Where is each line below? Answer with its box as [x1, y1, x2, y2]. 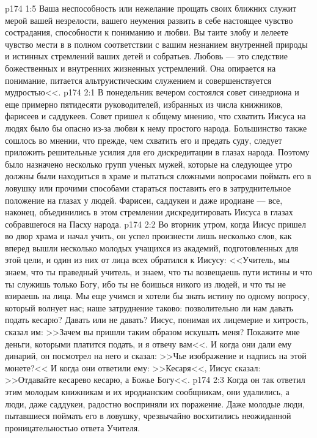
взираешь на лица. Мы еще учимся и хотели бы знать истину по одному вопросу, [5, 289, 310, 302]
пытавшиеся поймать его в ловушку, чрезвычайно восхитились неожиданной [5, 409, 291, 422]
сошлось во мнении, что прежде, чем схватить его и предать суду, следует [5, 133, 282, 146]
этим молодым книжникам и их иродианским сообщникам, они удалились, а [5, 385, 290, 398]
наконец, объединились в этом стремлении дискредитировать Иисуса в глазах [5, 206, 293, 218]
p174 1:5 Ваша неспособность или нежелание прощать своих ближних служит [5, 2, 297, 14]
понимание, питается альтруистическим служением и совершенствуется [5, 73, 272, 86]
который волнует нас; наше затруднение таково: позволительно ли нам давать [5, 301, 293, 314]
